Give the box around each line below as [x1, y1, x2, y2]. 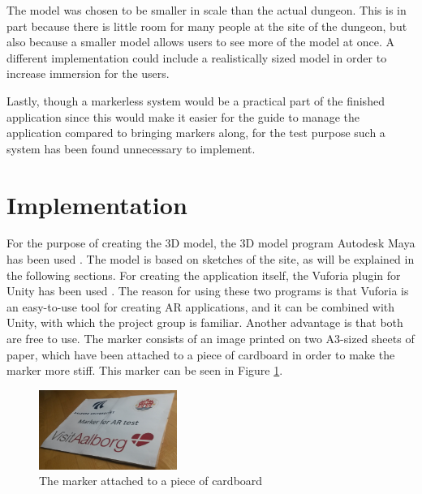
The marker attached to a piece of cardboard [39, 472, 263, 489]
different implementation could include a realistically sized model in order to [6, 49, 387, 66]
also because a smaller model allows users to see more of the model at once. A [6, 33, 395, 50]
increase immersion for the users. [6, 65, 170, 82]
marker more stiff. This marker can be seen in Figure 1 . [6, 362, 283, 379]
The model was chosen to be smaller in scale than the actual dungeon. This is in [6, 2, 407, 18]
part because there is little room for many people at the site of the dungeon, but [6, 17, 407, 34]
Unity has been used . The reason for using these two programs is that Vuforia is [6, 282, 409, 299]
